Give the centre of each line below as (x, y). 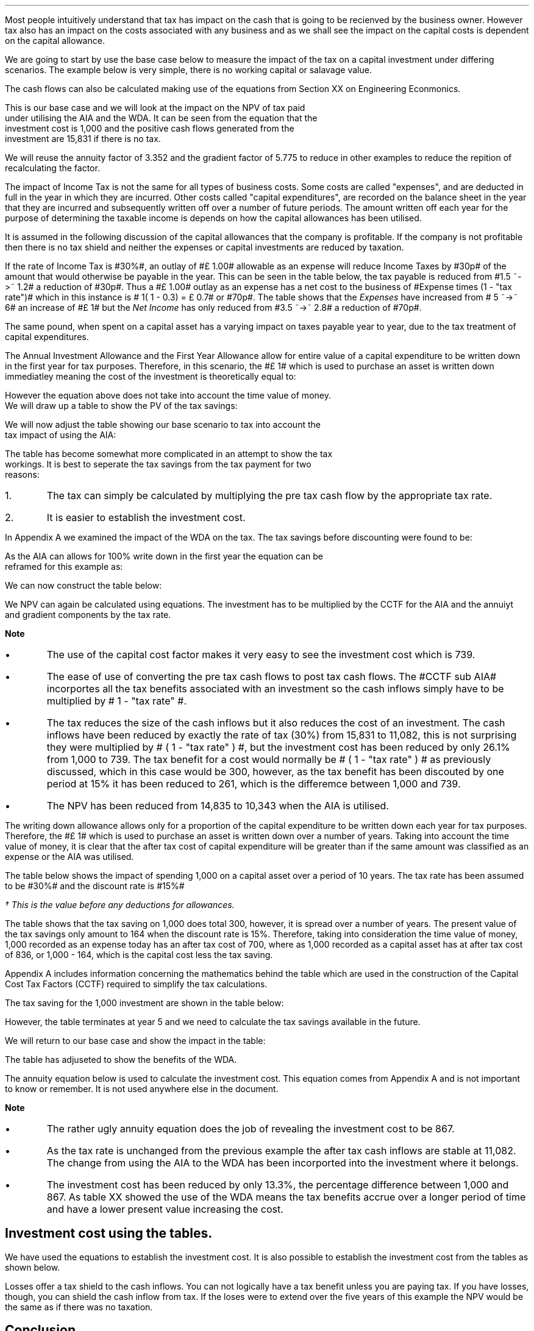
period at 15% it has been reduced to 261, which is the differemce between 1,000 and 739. (254, 784)
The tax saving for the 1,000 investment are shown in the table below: (144, 1003)
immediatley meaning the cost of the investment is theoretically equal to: (151, 376)
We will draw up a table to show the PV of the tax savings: (121, 406)
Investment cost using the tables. (109, 1233)
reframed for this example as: (64, 566)
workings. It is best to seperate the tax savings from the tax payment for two (158, 464)
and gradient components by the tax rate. (88, 615)
